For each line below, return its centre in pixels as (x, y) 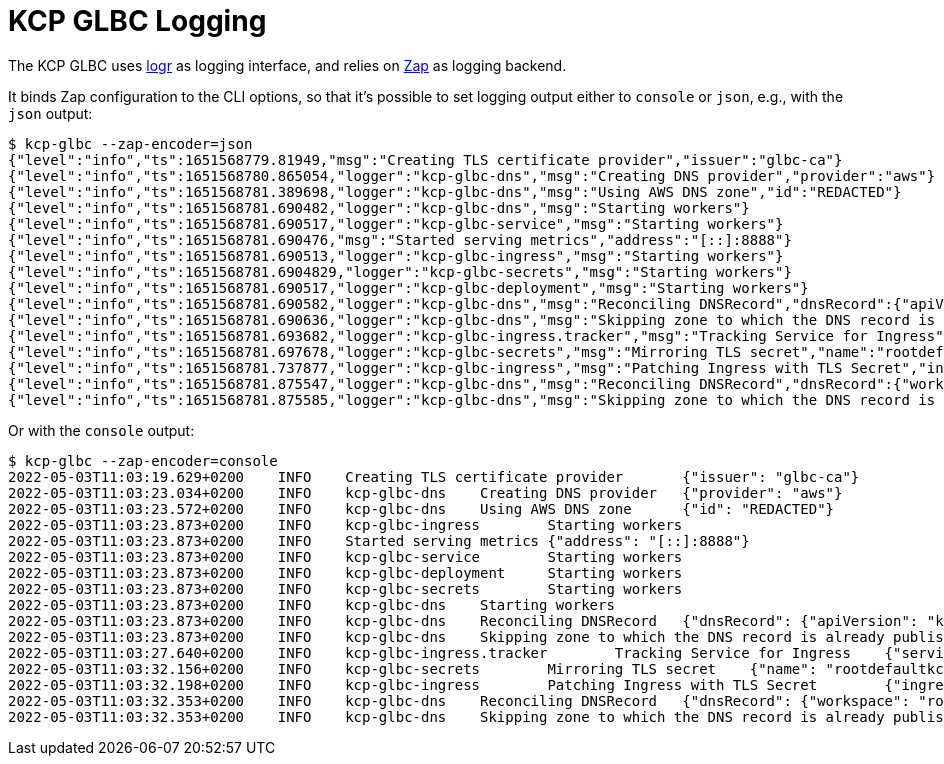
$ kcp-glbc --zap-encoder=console (143, 460)
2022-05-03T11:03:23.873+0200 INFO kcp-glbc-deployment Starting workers (345, 572)
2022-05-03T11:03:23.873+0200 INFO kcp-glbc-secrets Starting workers (345, 588)
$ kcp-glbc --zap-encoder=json (130, 143)
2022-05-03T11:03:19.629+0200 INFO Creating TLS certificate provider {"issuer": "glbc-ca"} (434, 476)
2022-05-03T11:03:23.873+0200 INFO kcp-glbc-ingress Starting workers (345, 524)
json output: (50, 113)
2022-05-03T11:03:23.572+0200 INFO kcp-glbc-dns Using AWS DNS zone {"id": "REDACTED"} (421, 508)
